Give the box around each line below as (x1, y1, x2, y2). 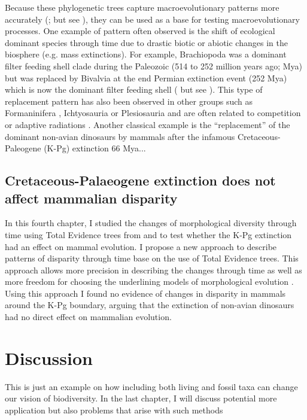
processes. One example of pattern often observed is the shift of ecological (5, 25, 275, 37)
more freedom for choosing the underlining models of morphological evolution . (5, 275, 294, 288)
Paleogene (5, 142, 41, 154)
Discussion (5, 345, 93, 370)
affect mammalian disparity (5, 188, 178, 207)
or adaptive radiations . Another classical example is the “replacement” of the (5, 118, 290, 130)
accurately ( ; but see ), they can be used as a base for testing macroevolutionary (5, 13, 300, 25)
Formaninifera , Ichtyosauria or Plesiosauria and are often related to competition (5, 106, 301, 119)
